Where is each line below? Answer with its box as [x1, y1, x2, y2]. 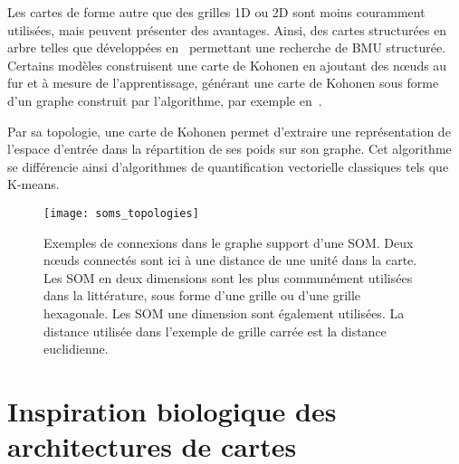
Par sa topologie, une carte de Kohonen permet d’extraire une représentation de [7, 121, 451, 140]
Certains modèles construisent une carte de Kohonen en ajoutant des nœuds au [7, 55, 447, 74]
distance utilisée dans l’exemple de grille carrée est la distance [43, 321, 387, 340]
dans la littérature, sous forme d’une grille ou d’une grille [43, 286, 361, 305]
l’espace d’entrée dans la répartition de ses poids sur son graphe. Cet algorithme [7, 139, 452, 158]
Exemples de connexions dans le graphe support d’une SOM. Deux [43, 232, 414, 251]
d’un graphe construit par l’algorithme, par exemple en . [7, 90, 322, 109]
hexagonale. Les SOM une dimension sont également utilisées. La [43, 303, 405, 322]
